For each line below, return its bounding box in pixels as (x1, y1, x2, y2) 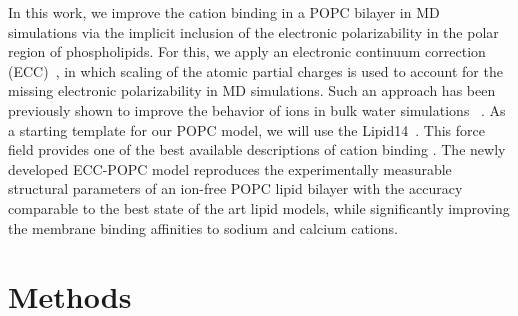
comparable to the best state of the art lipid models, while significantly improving (8, 197, 510, 218)
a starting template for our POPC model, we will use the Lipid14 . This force (8, 119, 485, 140)
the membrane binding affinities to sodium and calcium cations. (8, 217, 398, 238)
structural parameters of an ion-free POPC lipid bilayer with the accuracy (8, 178, 463, 199)
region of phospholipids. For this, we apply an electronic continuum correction (8, 41, 486, 62)
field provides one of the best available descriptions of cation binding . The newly (8, 139, 506, 160)
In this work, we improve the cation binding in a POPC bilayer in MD (8, 2, 440, 22)
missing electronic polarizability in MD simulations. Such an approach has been (8, 80, 496, 101)
